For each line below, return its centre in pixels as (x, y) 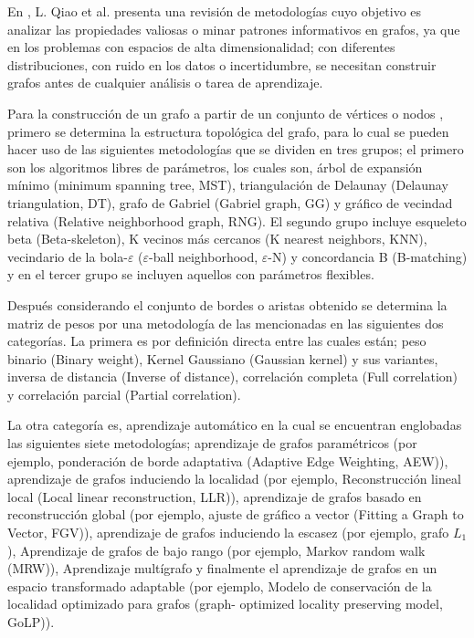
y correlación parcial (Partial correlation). (124, 394)
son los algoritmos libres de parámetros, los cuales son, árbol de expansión (215, 167)
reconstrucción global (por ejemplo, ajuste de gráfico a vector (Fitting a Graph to (236, 514)
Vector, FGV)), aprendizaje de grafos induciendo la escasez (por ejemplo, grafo (228, 533)
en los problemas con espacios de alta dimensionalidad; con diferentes (201, 47)
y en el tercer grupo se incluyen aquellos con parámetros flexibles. (191, 274)
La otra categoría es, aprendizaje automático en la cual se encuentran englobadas (235, 425)
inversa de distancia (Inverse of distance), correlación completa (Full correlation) (233, 377)
